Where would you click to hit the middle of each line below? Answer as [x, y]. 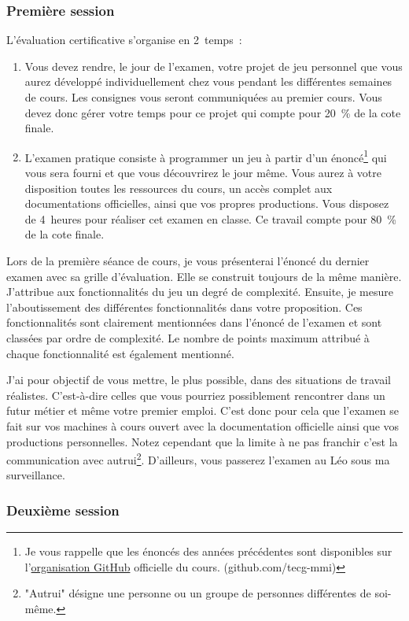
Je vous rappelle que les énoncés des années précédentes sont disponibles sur [208, 551]
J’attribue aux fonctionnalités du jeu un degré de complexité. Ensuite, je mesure [200, 292]
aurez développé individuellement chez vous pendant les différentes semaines [208, 81]
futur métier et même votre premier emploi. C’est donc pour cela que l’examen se [203, 410]
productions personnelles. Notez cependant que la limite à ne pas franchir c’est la [202, 441]
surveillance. [36, 475]
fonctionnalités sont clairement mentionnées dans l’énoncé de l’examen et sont [194, 322]
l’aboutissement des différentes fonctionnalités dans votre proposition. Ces [184, 307]
